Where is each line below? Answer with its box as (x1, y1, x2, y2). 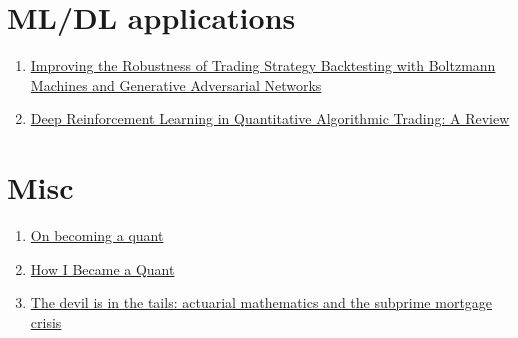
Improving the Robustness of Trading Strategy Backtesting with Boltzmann (30, 55, 496, 76)
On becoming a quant (30, 225, 164, 246)
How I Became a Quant (30, 258, 175, 279)
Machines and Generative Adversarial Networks (30, 74, 322, 95)
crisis (30, 311, 62, 332)
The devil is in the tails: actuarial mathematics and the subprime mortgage (30, 292, 493, 313)
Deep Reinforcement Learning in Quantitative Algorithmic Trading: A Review (30, 108, 510, 129)
